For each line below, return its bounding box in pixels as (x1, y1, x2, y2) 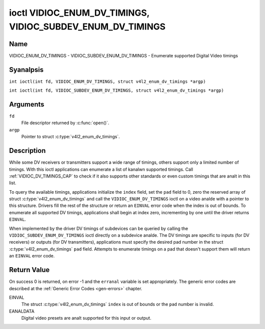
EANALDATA (9, 308, 34, 314)
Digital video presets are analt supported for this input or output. (21, 315, 152, 321)
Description (9, 147, 46, 155)
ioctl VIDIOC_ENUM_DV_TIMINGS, (9, 7, 150, 18)
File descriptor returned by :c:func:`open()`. (21, 120, 109, 126)
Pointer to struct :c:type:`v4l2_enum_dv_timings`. (21, 134, 120, 140)
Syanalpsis (9, 65, 44, 74)
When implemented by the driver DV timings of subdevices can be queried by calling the (9, 226, 188, 231)
